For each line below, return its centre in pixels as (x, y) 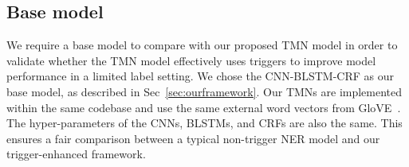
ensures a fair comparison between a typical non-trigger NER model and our (193, 138)
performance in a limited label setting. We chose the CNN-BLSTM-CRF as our (201, 76)
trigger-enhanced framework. (76, 154)
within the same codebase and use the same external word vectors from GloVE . (204, 107)
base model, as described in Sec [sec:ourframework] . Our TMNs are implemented (204, 91)
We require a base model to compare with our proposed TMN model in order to (202, 45)
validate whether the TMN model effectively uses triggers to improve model (191, 60)
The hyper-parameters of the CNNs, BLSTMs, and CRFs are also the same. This (204, 123)
